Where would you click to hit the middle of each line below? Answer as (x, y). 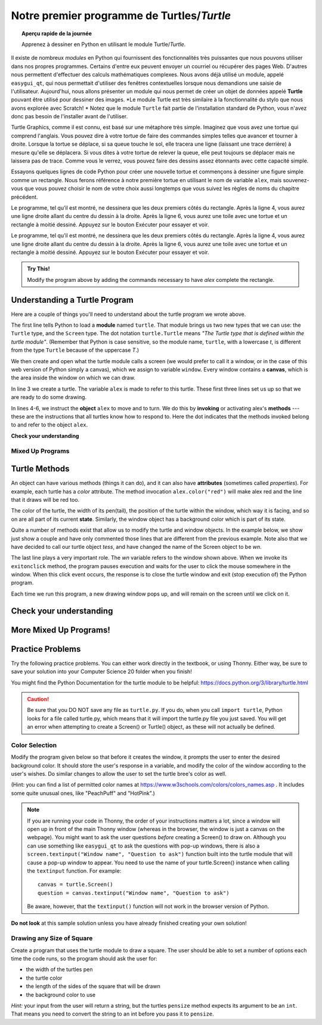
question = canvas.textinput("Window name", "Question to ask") (134, 893)
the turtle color (44, 978)
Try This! (38, 269)
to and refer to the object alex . (49, 425)
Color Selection (34, 745)
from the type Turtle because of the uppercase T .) (75, 350)
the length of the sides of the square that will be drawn (93, 986)
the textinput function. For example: (74, 871)
